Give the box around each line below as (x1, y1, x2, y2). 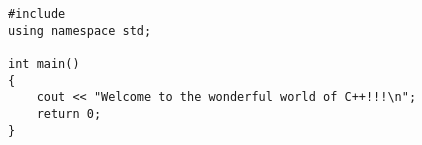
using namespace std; (8, 23, 152, 38)
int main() (8, 56, 80, 71)
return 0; (36, 106, 102, 121)
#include (8, 7, 66, 21)
